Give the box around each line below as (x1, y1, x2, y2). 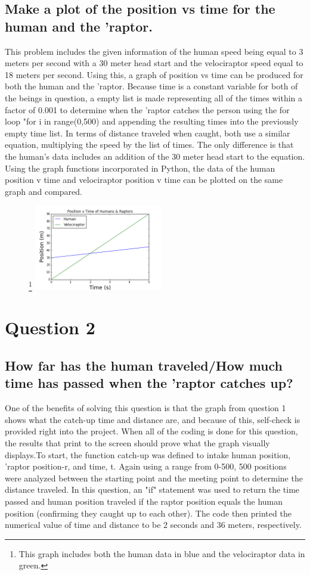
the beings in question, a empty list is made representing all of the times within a (5, 91, 303, 104)
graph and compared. (5, 185, 82, 197)
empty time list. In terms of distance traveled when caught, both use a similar (5, 126, 290, 139)
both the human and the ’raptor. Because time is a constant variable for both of (5, 80, 298, 92)
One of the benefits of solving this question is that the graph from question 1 (5, 402, 286, 414)
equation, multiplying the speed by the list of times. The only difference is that (5, 138, 294, 151)
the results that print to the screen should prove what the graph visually (5, 436, 270, 449)
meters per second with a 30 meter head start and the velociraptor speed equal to (5, 57, 303, 69)
